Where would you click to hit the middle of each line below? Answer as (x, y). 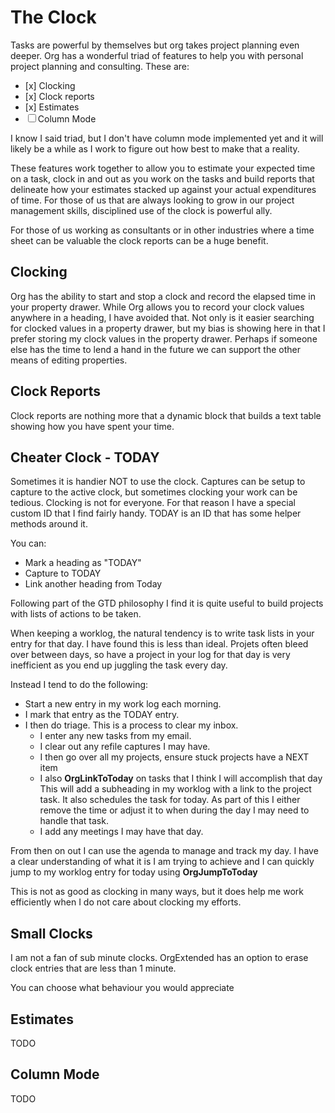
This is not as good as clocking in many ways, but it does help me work (157, 892)
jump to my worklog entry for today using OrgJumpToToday (134, 872)
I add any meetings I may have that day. (121, 832)
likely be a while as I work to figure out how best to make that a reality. (155, 148)
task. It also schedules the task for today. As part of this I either (170, 800)
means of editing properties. (69, 360)
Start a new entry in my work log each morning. (123, 704)
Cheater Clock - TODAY (85, 457)
